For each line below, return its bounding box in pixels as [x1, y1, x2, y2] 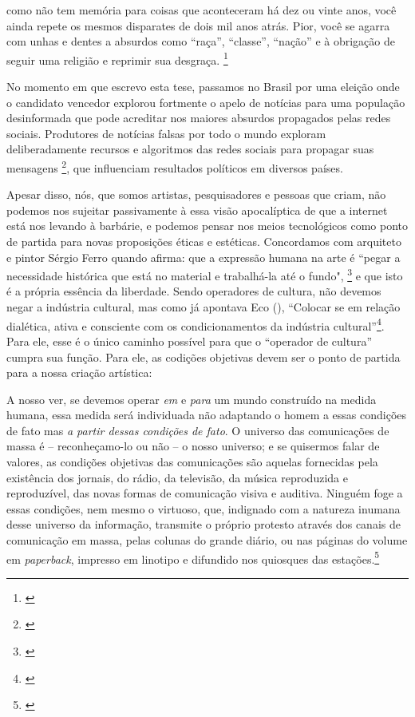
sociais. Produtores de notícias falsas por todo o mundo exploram [6, 125, 326, 141]
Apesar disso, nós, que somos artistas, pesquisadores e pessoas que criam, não [6, 186, 386, 203]
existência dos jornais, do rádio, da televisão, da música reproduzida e [6, 469, 348, 485]
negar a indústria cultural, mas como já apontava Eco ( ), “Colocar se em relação [6, 299, 401, 315]
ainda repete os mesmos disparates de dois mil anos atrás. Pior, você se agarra [6, 17, 390, 34]
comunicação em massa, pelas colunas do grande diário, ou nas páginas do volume [6, 532, 408, 549]
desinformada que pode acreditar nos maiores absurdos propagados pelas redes [6, 109, 391, 126]
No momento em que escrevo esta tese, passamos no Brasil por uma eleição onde [6, 78, 400, 95]
